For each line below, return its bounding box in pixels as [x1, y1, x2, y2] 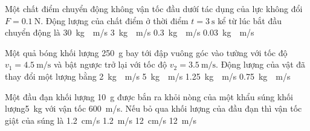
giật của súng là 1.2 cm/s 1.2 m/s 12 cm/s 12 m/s [5, 113, 196, 126]
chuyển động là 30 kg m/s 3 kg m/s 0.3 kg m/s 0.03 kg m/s [5, 26, 254, 39]
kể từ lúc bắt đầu [218, 14, 282, 27]
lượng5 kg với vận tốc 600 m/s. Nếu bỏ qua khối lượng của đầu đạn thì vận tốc [5, 102, 302, 115]
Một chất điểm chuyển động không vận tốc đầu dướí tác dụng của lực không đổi [5, 2, 303, 14]
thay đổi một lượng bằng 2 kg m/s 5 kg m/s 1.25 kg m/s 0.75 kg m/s [5, 69, 291, 82]
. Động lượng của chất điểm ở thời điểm [40, 14, 189, 27]
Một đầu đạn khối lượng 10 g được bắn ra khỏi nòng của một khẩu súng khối [5, 90, 293, 103]
